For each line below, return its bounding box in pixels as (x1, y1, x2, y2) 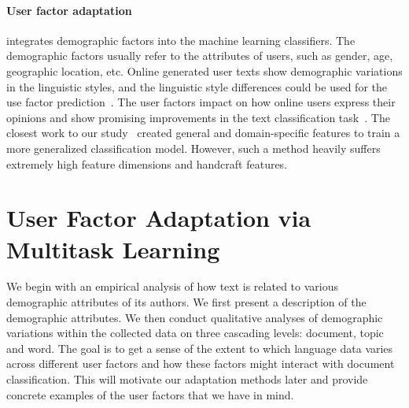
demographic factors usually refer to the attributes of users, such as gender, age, (6, 47, 393, 64)
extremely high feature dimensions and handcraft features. (6, 155, 288, 172)
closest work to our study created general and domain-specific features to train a (6, 124, 400, 141)
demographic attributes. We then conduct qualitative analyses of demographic (6, 309, 383, 325)
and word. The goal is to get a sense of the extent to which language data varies (6, 339, 393, 356)
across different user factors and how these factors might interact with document (6, 355, 395, 372)
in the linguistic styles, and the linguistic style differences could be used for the (6, 78, 387, 95)
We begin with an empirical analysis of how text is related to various (6, 278, 338, 295)
